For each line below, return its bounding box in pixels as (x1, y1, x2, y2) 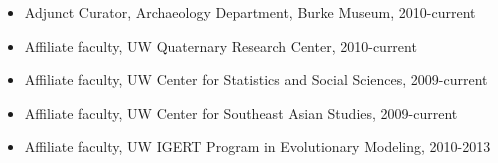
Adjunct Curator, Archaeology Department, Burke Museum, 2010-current (24, 2, 476, 22)
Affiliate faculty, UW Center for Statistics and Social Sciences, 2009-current (24, 69, 488, 90)
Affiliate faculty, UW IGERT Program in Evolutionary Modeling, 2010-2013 (24, 136, 491, 157)
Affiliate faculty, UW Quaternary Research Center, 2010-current (24, 35, 417, 56)
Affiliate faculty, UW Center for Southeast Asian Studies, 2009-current (24, 102, 458, 123)
